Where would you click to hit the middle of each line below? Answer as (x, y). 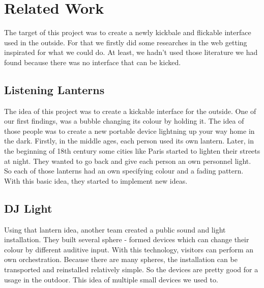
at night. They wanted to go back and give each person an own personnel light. (128, 161)
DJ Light (28, 208)
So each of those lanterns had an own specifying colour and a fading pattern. (124, 171)
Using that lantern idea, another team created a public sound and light (115, 229)
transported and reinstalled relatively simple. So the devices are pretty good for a (131, 269)
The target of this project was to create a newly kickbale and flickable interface (128, 32)
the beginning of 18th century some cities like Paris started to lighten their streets (132, 151)
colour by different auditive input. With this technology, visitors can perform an (129, 249)
